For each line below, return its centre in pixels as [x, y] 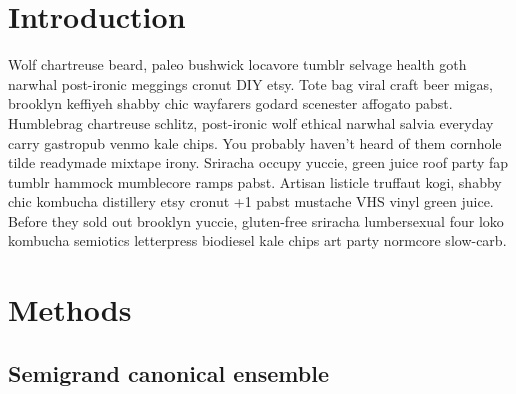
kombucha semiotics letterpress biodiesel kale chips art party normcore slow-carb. [257, 240]
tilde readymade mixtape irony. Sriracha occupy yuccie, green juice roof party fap [258, 162]
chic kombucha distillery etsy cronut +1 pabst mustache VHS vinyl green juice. [251, 201]
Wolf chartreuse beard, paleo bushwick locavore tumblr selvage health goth [237, 64]
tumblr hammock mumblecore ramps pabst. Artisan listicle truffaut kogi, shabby [255, 181]
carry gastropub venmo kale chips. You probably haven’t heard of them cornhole [255, 142]
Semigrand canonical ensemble [168, 372]
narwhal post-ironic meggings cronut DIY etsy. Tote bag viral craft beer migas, [250, 83]
